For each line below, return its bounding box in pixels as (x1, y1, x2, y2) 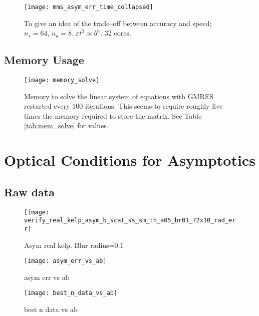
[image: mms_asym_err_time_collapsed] (24, 4, 153, 11)
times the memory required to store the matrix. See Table (24, 110, 202, 121)
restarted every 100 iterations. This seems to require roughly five (24, 101, 223, 111)
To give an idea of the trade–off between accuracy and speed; (24, 18, 212, 28)
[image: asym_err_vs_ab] (24, 257, 107, 265)
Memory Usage (4, 52, 84, 68)
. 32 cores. (100, 28, 131, 38)
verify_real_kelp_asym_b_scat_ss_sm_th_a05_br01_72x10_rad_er (24, 217, 236, 224)
